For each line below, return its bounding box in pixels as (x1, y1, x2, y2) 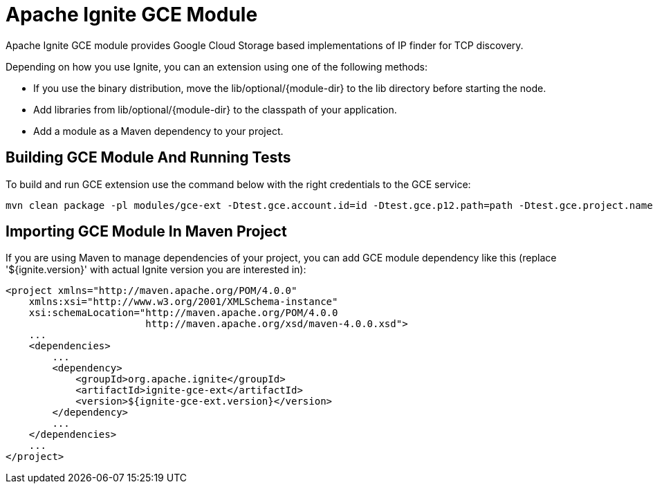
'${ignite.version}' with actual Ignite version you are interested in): (6, 264, 306, 276)
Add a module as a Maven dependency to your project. (33, 124, 284, 137)
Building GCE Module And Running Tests (6, 149, 291, 167)
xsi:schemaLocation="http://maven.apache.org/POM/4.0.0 (28, 307, 338, 319)
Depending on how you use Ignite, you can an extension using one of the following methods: (6, 60, 428, 73)
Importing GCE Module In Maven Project (6, 223, 287, 241)
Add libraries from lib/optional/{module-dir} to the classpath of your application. (33, 103, 397, 116)
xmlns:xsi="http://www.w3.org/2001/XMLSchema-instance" (28, 296, 338, 308)
